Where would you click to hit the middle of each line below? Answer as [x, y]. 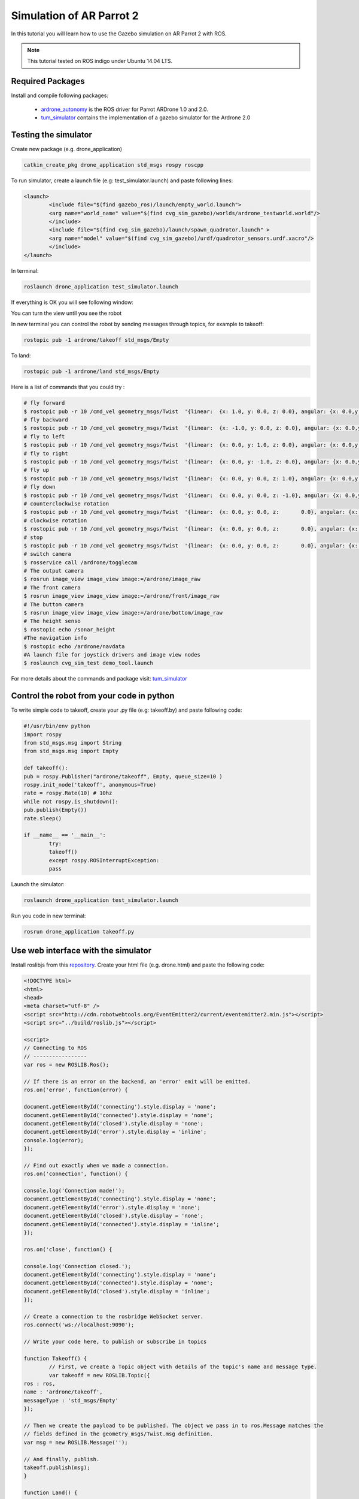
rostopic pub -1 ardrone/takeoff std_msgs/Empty [96, 340]
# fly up [36, 470]
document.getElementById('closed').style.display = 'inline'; [117, 1291]
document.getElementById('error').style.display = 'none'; [112, 1207]
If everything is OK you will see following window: [72, 302]
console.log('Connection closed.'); [77, 1266]
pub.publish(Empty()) [55, 810]
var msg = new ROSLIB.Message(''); [76, 1442]
